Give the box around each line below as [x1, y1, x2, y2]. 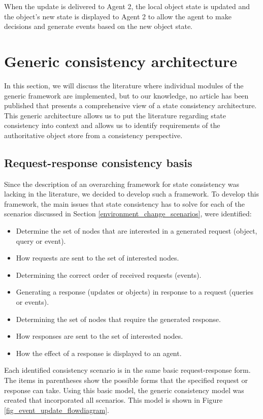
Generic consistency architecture [4, 50, 237, 71]
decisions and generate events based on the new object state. [4, 21, 192, 31]
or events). [16, 297, 49, 307]
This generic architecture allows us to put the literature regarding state [4, 110, 226, 120]
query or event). [16, 235, 66, 246]
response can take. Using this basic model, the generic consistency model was [4, 384, 244, 395]
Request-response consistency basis [4, 154, 192, 170]
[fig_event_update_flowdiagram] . [4, 404, 109, 415]
